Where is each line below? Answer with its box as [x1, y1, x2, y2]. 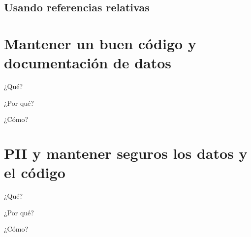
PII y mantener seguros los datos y [4, 143, 248, 163]
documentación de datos [4, 53, 172, 73]
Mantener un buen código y [4, 33, 196, 53]
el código [4, 162, 65, 182]
